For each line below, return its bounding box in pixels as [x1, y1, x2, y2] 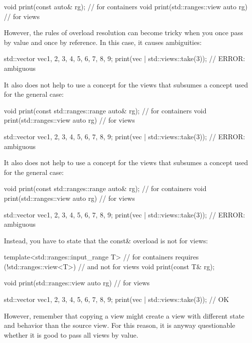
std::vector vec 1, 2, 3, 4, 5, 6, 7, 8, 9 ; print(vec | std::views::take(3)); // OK [4, 294, 229, 304]
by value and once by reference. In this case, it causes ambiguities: [4, 37, 202, 47]
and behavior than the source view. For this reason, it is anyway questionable [4, 320, 235, 330]
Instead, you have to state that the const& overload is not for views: [4, 235, 208, 245]
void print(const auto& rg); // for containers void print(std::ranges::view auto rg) [4, 1, 248, 11]
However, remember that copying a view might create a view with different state [4, 310, 245, 321]
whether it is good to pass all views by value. [4, 329, 138, 340]
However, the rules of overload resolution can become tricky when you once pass [4, 27, 243, 38]
